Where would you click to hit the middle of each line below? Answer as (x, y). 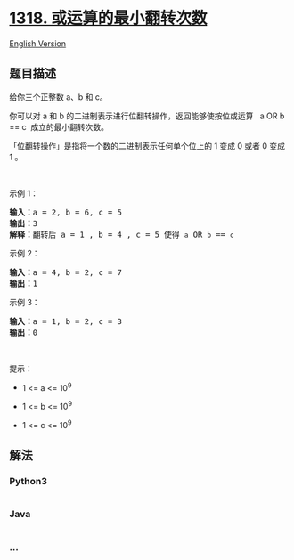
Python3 (28, 482)
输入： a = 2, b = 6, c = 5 (66, 212)
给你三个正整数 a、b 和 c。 (59, 97)
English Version (38, 43)
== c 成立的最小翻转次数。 (59, 126)
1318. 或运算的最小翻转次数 (108, 18)
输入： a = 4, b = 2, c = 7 (66, 272)
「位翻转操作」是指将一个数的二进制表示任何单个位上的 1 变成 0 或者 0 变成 (147, 146)
